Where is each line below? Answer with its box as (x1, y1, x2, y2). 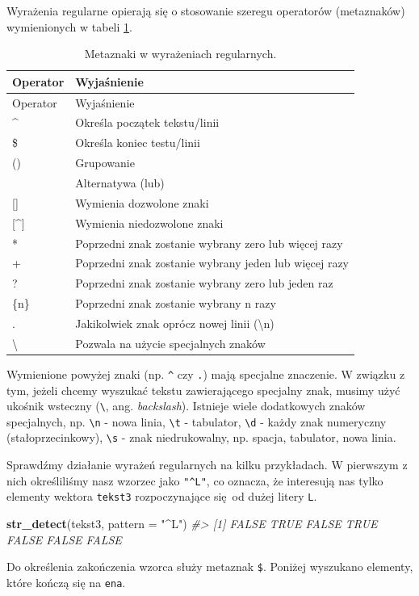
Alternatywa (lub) (75, 174, 165, 191)
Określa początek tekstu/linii (75, 114, 220, 131)
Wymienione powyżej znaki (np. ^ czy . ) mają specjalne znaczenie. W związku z (6, 365, 405, 382)
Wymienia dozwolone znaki (75, 194, 209, 211)
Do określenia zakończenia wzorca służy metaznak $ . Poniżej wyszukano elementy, (6, 558, 413, 575)
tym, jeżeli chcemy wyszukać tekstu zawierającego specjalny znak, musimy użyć (6, 381, 400, 398)
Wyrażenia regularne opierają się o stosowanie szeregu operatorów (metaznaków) (6, 2, 405, 19)
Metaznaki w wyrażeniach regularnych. (84, 45, 277, 62)
